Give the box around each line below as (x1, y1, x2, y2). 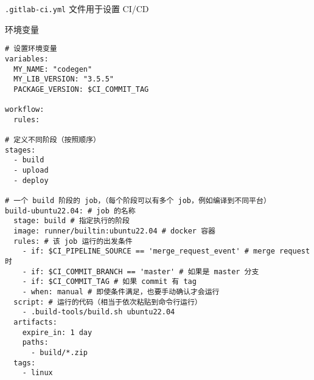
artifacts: (13, 317, 57, 326)
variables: (5, 54, 49, 63)
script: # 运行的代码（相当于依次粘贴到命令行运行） (13, 297, 202, 306)
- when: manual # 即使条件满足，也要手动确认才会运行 (22, 288, 220, 296)
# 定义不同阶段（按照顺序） (5, 136, 101, 145)
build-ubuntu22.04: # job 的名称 (5, 206, 136, 215)
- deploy (13, 176, 49, 185)
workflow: (5, 105, 44, 114)
